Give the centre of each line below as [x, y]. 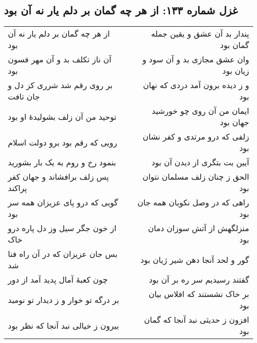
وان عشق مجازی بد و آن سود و [196, 59]
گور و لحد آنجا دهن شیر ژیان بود [195, 259]
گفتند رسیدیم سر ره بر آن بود [199, 280]
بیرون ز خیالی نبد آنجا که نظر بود [64, 325]
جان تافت [24, 97]
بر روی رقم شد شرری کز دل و [60, 85]
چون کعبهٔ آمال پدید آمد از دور [58, 280]
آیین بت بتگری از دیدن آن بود [200, 162]
